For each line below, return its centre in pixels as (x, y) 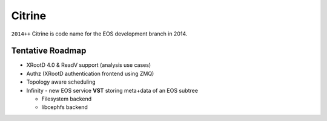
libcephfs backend (64, 107)
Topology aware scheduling (61, 82)
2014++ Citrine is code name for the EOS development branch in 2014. (99, 34)
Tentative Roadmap (49, 51)
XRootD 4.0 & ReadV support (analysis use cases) (89, 65)
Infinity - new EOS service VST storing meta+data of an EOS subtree (112, 90)
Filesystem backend (67, 99)
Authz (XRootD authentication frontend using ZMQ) (90, 73)
